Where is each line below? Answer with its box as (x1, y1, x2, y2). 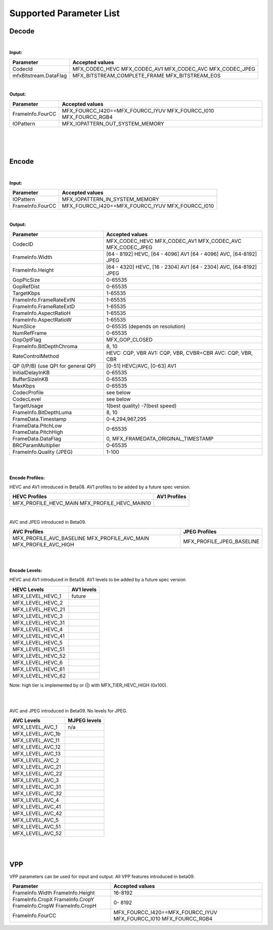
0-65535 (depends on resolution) (106, 323, 186, 330)
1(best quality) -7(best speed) (106, 402, 177, 409)
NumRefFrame (12, 329, 47, 336)
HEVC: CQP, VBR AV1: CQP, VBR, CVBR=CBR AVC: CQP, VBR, (106, 349, 253, 356)
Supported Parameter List (9, 8, 120, 19)
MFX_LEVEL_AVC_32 (12, 790, 62, 797)
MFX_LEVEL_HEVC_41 (12, 632, 65, 640)
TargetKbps (12, 289, 40, 297)
